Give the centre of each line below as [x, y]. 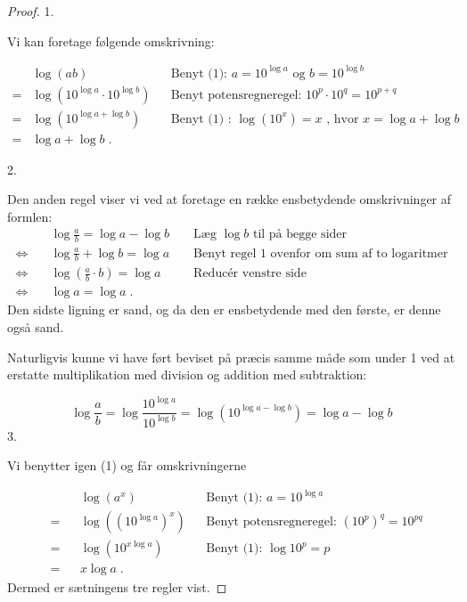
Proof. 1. [31, 11]
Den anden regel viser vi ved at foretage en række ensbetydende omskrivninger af [229, 199]
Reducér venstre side [250, 274]
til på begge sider [300, 235]
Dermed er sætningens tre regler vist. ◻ [117, 586]
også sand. [36, 327]
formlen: [30, 216]
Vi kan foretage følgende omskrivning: [111, 41]
